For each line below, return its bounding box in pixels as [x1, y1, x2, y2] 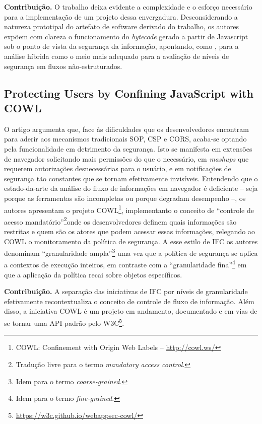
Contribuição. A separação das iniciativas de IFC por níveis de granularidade [4, 286, 248, 297]
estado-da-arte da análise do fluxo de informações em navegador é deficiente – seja [4, 183, 258, 193]
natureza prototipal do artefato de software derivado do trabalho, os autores [4, 21, 239, 32]
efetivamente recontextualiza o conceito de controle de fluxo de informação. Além [4, 296, 254, 306]
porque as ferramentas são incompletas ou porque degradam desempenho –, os [4, 192, 246, 203]
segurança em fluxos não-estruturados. [4, 60, 122, 71]
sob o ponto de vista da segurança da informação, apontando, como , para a [4, 41, 239, 51]
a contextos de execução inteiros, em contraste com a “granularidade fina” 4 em [4, 258, 247, 270]
